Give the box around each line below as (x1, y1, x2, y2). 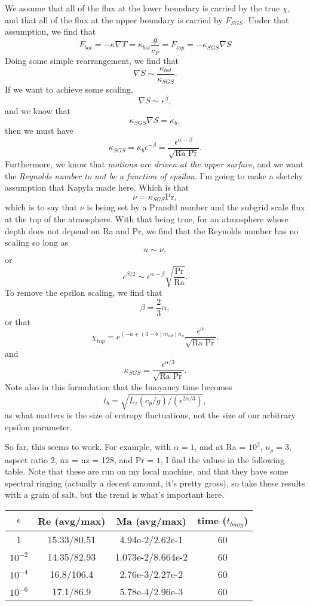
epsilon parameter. (5, 420, 72, 433)
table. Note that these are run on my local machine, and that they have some (5, 465, 288, 478)
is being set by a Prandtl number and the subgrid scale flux (87, 201, 305, 213)
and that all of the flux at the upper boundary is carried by (5, 13, 223, 26)
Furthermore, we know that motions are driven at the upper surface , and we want (5, 158, 304, 170)
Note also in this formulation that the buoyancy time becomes (5, 380, 232, 393)
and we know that (5, 105, 71, 117)
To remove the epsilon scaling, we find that (5, 286, 162, 298)
